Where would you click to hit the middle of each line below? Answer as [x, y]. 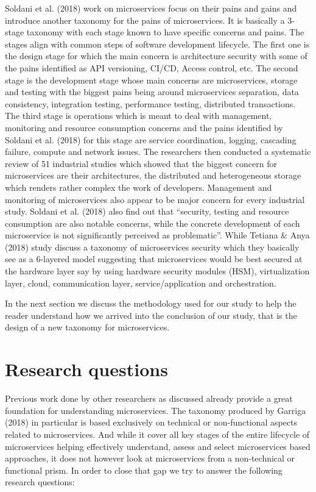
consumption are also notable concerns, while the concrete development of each [153, 223]
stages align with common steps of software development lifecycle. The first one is [157, 44]
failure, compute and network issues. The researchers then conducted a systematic [158, 152]
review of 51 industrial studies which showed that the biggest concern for [141, 163]
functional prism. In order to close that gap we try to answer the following [144, 470]
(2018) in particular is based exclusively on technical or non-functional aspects [151, 422]
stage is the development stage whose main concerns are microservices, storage [151, 80]
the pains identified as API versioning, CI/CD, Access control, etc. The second [152, 67]
